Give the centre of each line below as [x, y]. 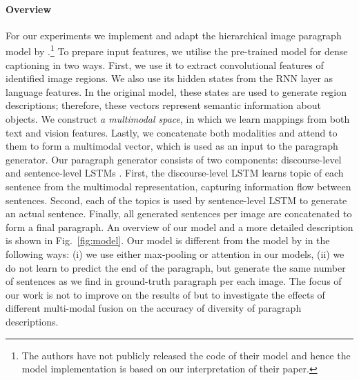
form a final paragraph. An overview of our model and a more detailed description [179, 227]
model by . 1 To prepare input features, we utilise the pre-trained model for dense [177, 50]
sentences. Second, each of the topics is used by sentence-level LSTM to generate [176, 200]
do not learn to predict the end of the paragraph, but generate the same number [176, 267]
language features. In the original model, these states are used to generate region [176, 91]
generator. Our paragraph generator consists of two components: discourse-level [174, 159]
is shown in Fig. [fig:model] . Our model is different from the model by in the [168, 240]
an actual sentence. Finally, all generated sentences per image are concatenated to [179, 213]
